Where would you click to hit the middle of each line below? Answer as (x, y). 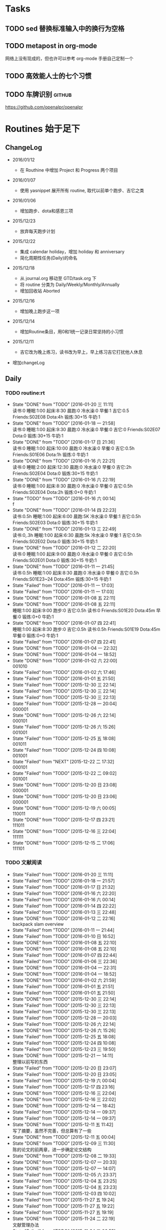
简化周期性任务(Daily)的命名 (48, 258)
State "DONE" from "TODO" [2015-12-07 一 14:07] (64, 1168)
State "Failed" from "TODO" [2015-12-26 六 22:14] (64, 1024)
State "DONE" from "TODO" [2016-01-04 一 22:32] (65, 648)
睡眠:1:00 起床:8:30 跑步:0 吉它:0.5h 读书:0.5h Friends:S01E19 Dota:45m (86, 629)
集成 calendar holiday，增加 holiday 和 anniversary (72, 251)
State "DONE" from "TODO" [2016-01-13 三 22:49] (64, 529)
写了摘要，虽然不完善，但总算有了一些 (52, 1131)
